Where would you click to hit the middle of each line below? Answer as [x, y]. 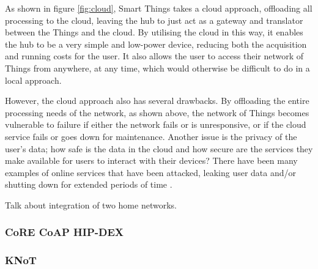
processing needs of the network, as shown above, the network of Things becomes [157, 112]
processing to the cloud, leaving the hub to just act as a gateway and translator [154, 20]
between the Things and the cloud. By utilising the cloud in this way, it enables [154, 32]
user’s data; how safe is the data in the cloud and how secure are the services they [159, 148]
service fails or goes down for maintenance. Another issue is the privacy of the [151, 136]
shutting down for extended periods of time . [89, 184]
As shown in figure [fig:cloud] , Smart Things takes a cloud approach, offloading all [159, 8]
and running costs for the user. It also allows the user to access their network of [154, 56]
